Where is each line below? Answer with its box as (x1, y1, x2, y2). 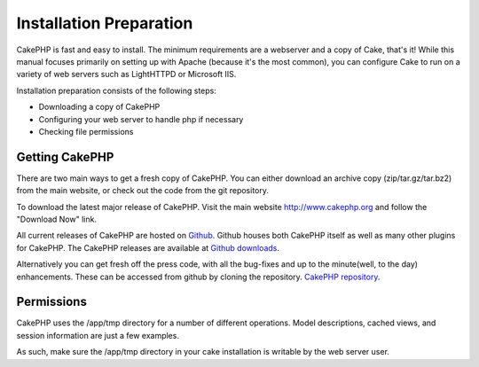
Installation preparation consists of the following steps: (16, 85, 216, 96)
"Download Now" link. (16, 214, 98, 224)
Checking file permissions (38, 126, 134, 137)
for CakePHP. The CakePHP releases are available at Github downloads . (16, 242, 279, 253)
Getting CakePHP (16, 149, 114, 164)
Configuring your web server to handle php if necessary (38, 113, 244, 124)
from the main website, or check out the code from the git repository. (16, 185, 270, 196)
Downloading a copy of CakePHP (38, 102, 161, 113)
